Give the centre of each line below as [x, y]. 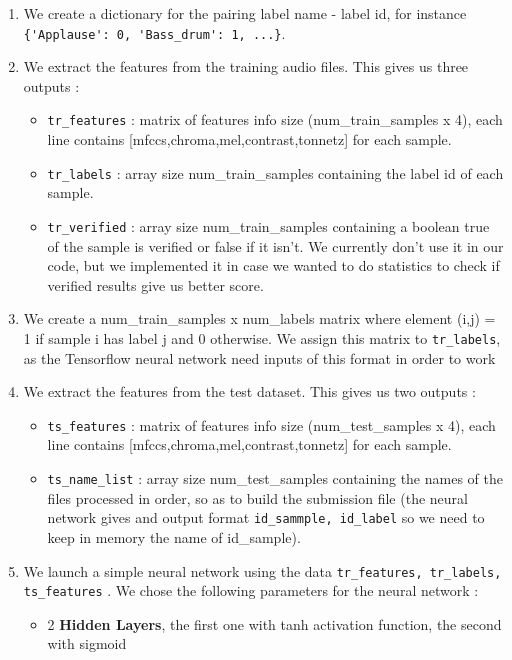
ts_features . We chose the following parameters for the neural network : [251, 590]
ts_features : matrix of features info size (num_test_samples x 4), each [271, 424]
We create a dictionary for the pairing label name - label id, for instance [245, 13]
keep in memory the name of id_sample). [174, 536]
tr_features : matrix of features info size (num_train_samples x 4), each [275, 119]
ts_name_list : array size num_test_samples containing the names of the [275, 478]
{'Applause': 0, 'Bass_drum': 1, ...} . [154, 32]
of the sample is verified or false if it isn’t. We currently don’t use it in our [275, 245]
